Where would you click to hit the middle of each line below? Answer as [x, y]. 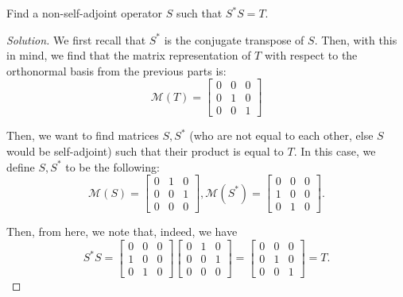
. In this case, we [335, 151]
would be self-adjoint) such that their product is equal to [145, 151]
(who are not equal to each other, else [281, 135]
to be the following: [112, 166]
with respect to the [311, 55]
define [21, 166]
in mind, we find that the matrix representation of [129, 55]
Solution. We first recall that [76, 39]
